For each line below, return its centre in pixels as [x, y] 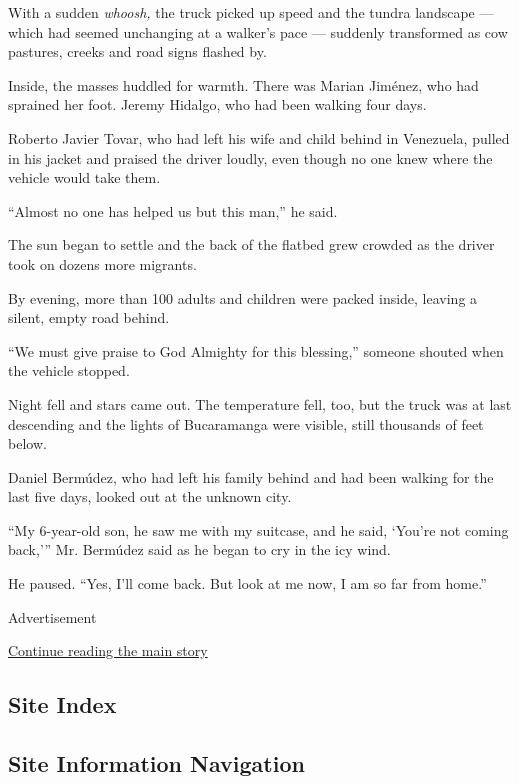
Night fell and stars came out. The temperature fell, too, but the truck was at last [260, 403]
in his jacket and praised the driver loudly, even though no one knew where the [250, 157]
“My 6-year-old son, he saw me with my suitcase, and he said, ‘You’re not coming [258, 529]
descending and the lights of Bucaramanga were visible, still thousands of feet [246, 423]
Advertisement [52, 616]
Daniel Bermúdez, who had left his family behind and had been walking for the [251, 476]
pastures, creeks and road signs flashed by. [137, 51]
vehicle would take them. [84, 177]
